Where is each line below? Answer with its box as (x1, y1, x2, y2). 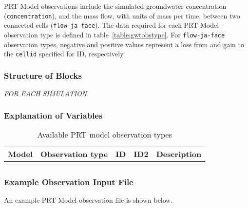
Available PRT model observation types (37, 128, 172, 140)
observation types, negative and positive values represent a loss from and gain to (4, 39, 245, 49)
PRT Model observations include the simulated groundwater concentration (4, 1, 227, 11)
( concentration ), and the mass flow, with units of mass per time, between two (4, 10, 240, 20)
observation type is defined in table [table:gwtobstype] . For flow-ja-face (4, 29, 225, 39)
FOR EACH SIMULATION (4, 88, 87, 99)
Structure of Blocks (4, 69, 82, 81)
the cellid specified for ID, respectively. (4, 49, 125, 59)
